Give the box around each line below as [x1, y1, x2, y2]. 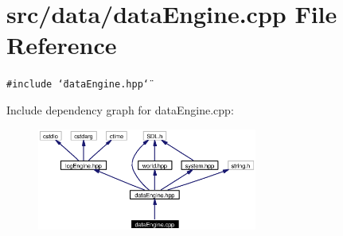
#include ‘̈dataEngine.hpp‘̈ [6, 79, 149, 91]
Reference [6, 29, 117, 61]
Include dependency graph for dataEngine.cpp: [6, 101, 234, 118]
